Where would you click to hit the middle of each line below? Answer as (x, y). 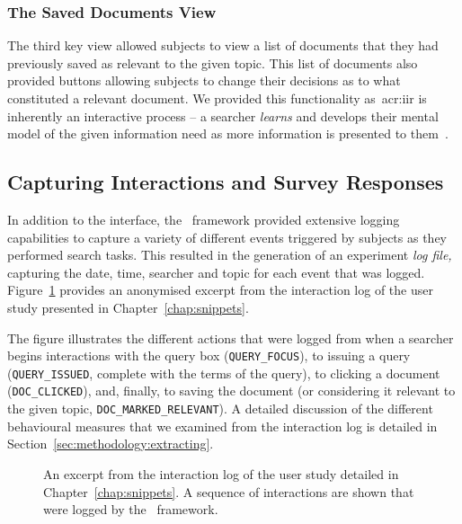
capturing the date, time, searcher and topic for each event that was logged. (216, 272)
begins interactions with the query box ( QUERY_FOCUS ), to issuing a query (209, 355)
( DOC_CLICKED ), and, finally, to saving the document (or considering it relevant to (231, 391)
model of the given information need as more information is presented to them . (228, 133)
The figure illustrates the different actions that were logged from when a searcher (231, 337)
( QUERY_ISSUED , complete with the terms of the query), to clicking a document (224, 373)
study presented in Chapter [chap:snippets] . (128, 307)
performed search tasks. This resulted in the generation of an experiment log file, (230, 255)
